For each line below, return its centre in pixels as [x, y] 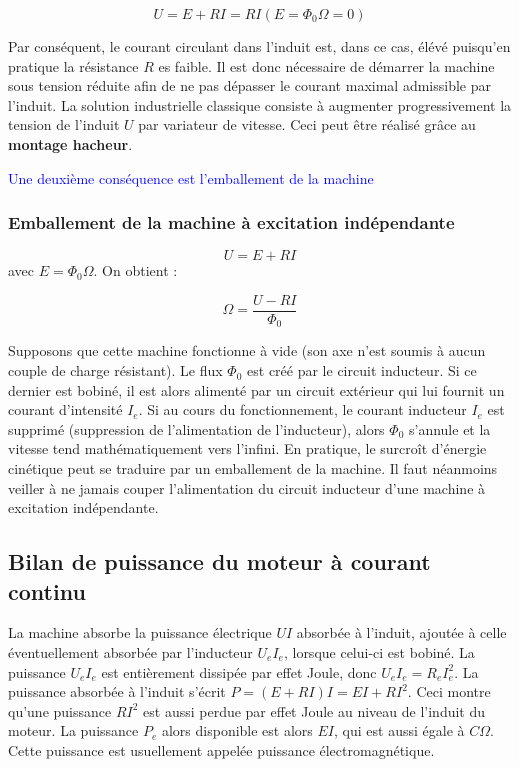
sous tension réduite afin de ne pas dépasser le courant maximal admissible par [249, 85]
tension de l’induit [64, 124]
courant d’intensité [65, 409]
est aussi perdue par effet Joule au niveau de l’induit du [314, 710]
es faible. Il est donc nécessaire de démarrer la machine [326, 65]
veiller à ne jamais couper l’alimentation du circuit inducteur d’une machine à [247, 487]
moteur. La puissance [73, 730]
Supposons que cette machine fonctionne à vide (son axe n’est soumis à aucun [247, 350]
